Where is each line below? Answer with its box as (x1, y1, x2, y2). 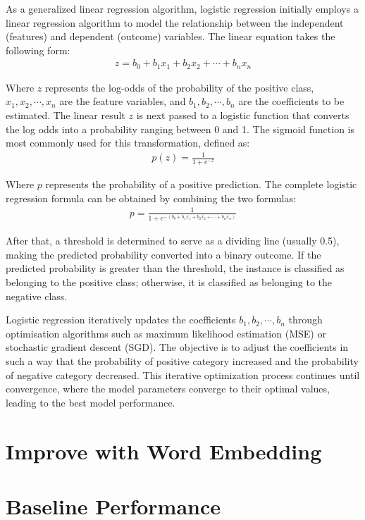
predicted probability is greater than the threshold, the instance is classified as (6, 261, 345, 276)
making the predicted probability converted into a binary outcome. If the (6, 247, 321, 261)
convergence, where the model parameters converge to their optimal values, (6, 381, 330, 396)
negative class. (6, 288, 68, 303)
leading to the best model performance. (6, 395, 175, 409)
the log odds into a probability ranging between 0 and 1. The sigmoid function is (6, 121, 355, 136)
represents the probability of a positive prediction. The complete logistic (45, 177, 357, 192)
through (288, 312, 323, 327)
